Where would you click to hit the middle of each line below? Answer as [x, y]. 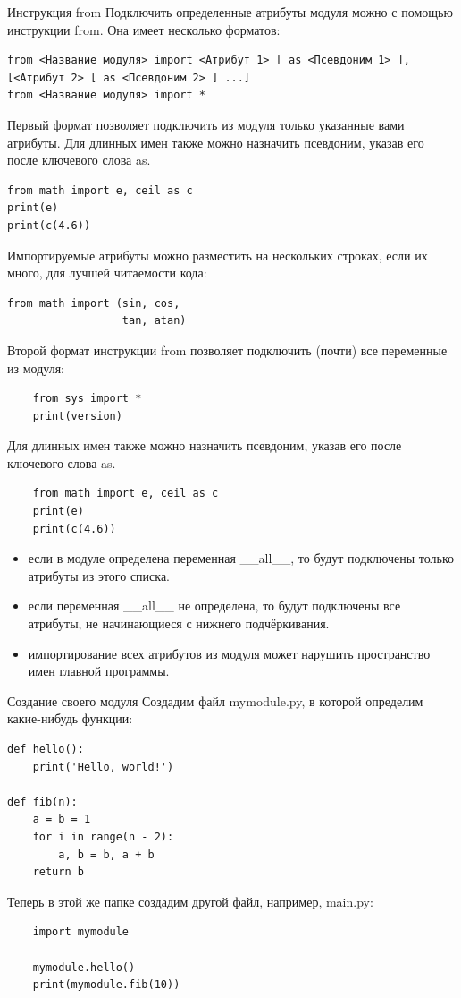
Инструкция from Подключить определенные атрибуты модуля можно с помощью [230, 12]
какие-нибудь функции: [70, 718]
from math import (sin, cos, [94, 303]
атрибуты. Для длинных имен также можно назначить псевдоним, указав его [216, 142]
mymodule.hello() [84, 967]
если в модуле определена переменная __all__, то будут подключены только [241, 558]
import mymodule [81, 932]
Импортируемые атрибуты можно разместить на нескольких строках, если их [218, 255]
